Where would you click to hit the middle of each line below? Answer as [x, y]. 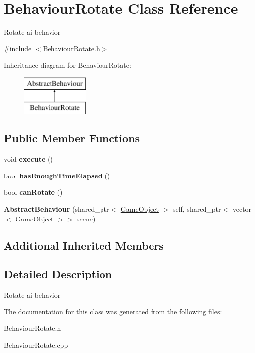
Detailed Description [58, 274]
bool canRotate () [33, 192]
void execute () [28, 159]
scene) [86, 218]
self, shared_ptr [197, 209]
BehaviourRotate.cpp [36, 345]
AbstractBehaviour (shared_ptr [57, 209]
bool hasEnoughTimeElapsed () [57, 175]
